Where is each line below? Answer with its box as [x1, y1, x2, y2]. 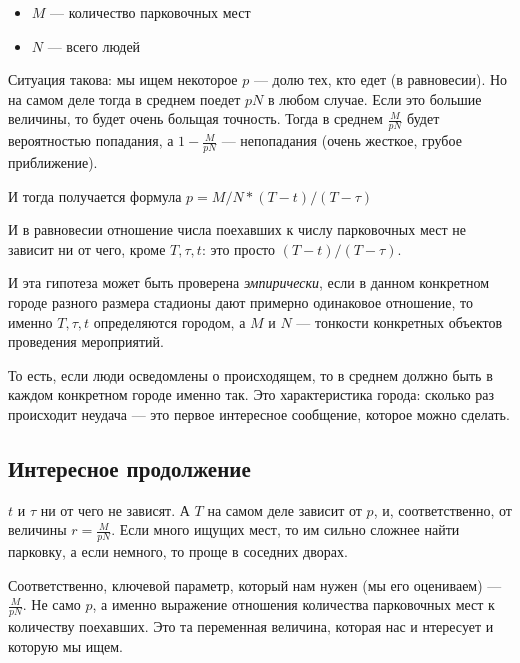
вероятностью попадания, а [8, 130, 174, 151]
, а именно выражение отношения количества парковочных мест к [92, 594, 495, 615]
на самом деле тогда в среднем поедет [8, 88, 241, 109]
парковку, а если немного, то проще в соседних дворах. [8, 541, 348, 562]
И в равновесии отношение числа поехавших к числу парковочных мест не [8, 219, 466, 240]
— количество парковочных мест [50, 2, 251, 22]
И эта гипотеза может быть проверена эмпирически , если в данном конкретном [8, 272, 490, 293]
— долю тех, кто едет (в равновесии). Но [253, 69, 508, 90]
